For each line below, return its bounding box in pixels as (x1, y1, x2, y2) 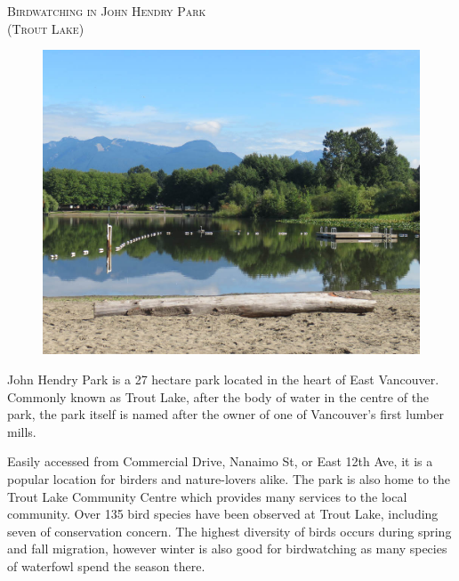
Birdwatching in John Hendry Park (7, 2, 206, 20)
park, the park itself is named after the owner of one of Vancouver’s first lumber (7, 405, 444, 424)
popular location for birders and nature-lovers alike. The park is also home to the (7, 469, 450, 488)
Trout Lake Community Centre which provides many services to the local (7, 487, 407, 505)
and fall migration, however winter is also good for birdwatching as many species (7, 539, 447, 558)
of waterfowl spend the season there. (7, 556, 205, 575)
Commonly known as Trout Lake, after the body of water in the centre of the (7, 387, 430, 406)
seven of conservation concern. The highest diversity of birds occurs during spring (7, 521, 452, 540)
